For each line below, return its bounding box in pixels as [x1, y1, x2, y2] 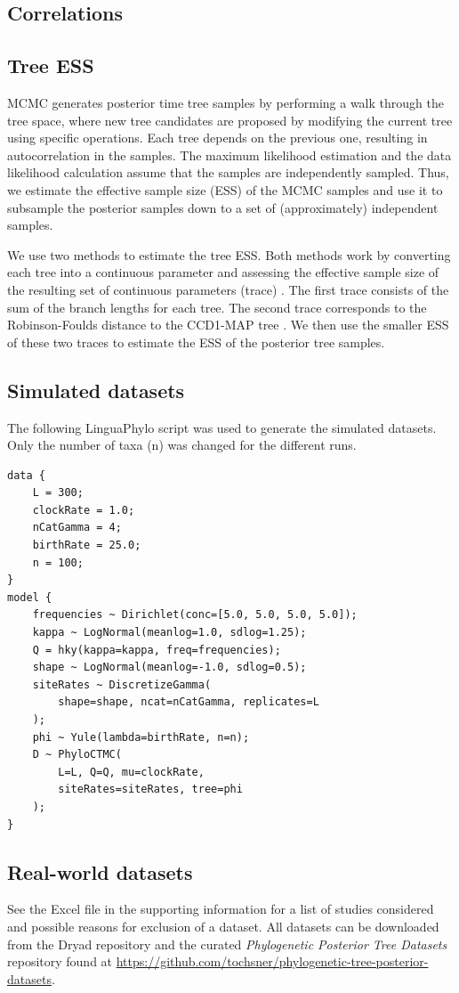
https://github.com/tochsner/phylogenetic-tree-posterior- [116, 952, 429, 971]
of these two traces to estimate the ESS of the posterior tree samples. [7, 332, 385, 351]
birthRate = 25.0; [32, 539, 141, 552]
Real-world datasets [7, 858, 193, 885]
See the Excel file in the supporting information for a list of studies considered [7, 899, 434, 918]
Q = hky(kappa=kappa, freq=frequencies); [32, 643, 281, 656]
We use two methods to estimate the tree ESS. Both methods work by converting [7, 245, 451, 264]
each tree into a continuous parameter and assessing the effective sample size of [7, 263, 439, 281]
